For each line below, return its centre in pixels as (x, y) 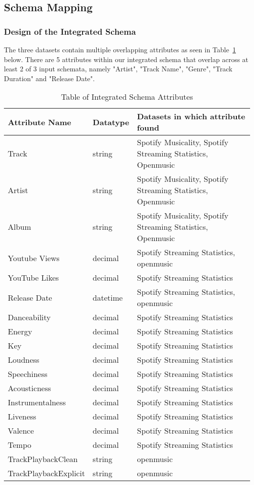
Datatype (111, 122)
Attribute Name (40, 122)
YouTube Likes (33, 278)
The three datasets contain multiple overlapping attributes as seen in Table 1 (120, 49)
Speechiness (28, 374)
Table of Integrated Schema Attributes (127, 97)
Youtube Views (34, 258)
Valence (21, 431)
